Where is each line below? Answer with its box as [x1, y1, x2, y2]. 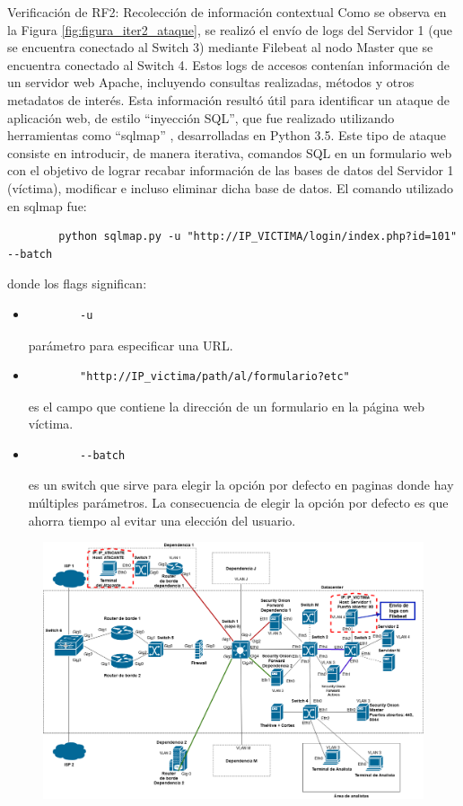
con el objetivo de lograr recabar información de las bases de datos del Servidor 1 [7, 161, 454, 180]
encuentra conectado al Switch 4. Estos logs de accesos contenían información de [7, 55, 450, 74]
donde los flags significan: [7, 274, 147, 293]
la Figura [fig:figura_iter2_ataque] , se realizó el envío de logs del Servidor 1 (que [7, 20, 453, 39]
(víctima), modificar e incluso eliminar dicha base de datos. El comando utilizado [7, 178, 454, 197]
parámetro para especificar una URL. [28, 335, 233, 354]
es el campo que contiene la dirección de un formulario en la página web [28, 396, 424, 415]
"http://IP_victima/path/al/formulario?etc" [80, 370, 350, 384]
